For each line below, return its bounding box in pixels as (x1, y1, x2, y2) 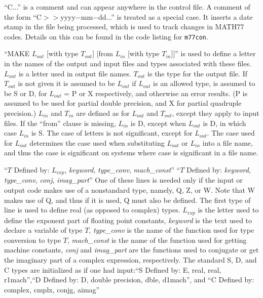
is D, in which (203, 117, 246, 128)
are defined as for (76, 108, 130, 118)
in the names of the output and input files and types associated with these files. (4, 58, 251, 69)
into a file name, (202, 137, 253, 148)
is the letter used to (198, 204, 259, 215)
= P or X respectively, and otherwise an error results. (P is (64, 88, 248, 98)
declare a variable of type (4, 225, 83, 235)
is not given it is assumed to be (18, 78, 115, 89)
